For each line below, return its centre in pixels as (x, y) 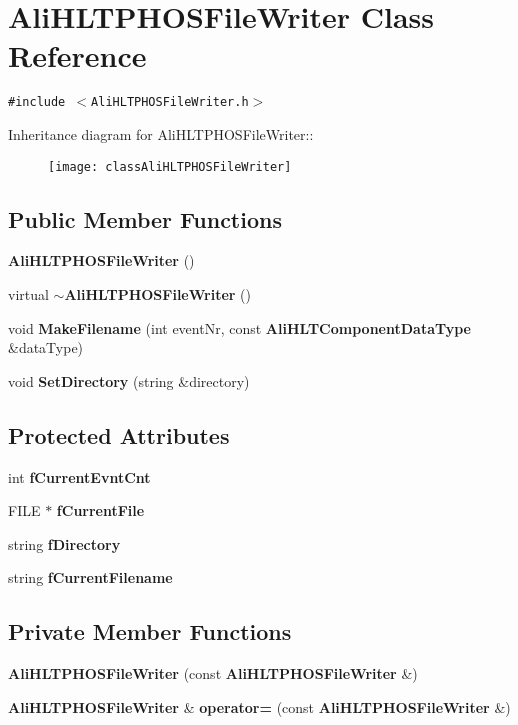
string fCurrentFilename (90, 577)
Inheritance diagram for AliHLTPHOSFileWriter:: (161, 133)
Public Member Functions (145, 218)
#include (37, 102)
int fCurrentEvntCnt (79, 476)
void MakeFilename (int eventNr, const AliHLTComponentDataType (239, 327)
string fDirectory (64, 543)
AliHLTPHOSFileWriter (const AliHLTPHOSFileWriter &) (213, 673)
